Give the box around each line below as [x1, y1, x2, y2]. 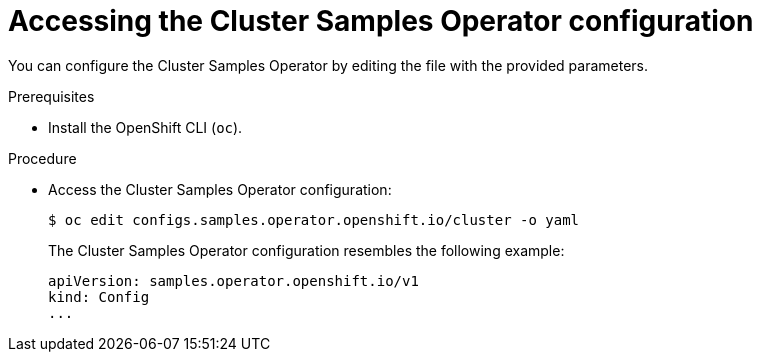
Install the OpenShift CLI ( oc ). [48, 118, 243, 136]
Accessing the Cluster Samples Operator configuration [8, 4, 754, 38]
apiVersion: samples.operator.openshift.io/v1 [48, 272, 419, 289]
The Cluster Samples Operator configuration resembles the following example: [48, 241, 565, 259]
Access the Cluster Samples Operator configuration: [48, 180, 392, 198]
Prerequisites [8, 87, 95, 105]
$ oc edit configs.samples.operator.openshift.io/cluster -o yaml [48, 211, 580, 228]
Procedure [8, 149, 77, 167]
